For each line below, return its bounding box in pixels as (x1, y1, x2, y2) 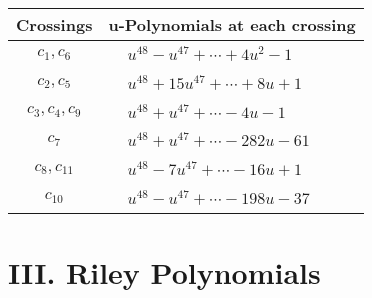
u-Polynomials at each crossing (108, 13, 356, 36)
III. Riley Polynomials (8, 252, 321, 293)
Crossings (16, 13, 93, 36)
